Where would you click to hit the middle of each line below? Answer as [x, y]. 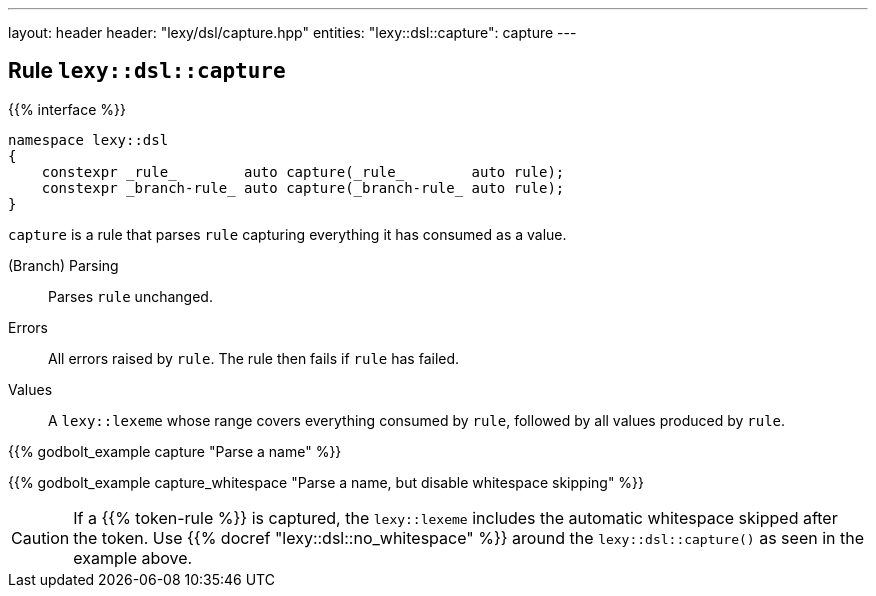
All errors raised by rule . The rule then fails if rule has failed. [254, 358]
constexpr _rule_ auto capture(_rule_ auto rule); [303, 171]
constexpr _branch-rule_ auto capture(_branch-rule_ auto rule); [303, 187]
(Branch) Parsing [63, 265]
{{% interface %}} [67, 109]
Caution [40, 537]
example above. [133, 557]
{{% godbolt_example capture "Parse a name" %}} [175, 451]
